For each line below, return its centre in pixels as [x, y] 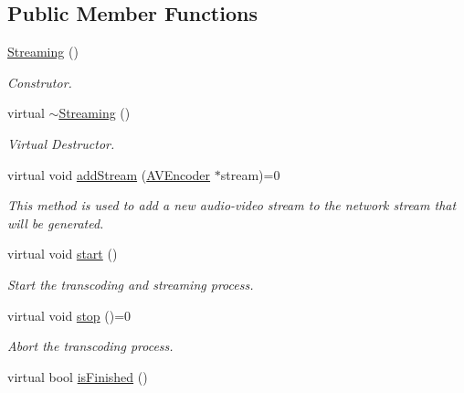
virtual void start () [63, 254]
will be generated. [56, 223]
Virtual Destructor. [61, 143]
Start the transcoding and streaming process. [131, 284]
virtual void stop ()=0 [69, 315]
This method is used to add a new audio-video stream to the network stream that [232, 205]
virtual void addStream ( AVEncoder [109, 174]
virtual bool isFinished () [78, 376]
